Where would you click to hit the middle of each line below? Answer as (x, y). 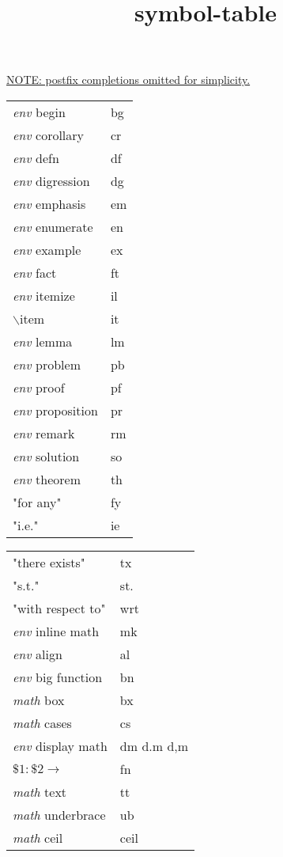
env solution (46, 456)
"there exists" (49, 562)
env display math (60, 745)
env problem (47, 364)
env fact (35, 272)
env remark (44, 433)
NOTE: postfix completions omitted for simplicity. (128, 80)
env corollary (49, 135)
